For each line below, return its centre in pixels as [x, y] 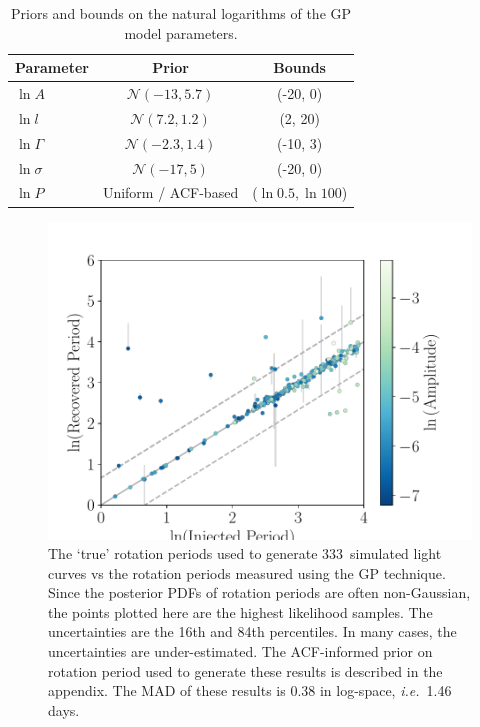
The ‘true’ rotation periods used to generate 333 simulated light [245, 553]
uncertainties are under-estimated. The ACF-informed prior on [240, 651]
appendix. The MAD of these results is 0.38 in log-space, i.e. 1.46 [250, 690]
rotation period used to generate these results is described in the [245, 670]
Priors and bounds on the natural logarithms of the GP [181, 13]
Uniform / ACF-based [170, 192]
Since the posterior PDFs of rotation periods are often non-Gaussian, [259, 592]
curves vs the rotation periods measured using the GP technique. [247, 572]
